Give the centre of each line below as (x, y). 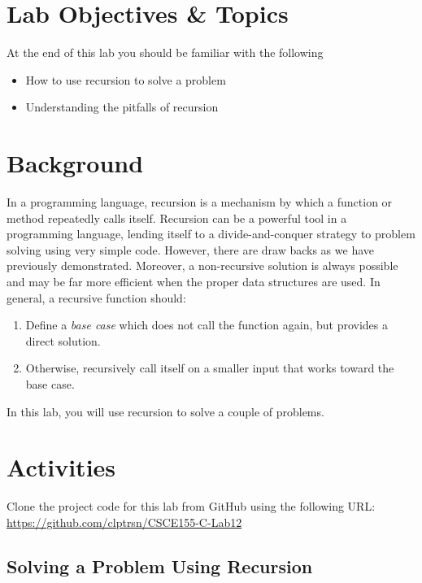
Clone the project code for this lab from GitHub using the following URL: (191, 506)
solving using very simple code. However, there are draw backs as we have (191, 249)
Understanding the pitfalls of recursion (122, 107)
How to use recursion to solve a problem (126, 79)
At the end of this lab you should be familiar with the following (165, 52)
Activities (61, 467)
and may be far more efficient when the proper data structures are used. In (194, 281)
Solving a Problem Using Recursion (160, 566)
